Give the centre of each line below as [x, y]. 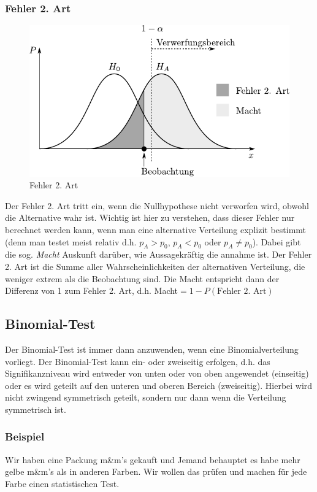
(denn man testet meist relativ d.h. [71, 241]
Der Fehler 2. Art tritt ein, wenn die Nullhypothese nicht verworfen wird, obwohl [157, 205]
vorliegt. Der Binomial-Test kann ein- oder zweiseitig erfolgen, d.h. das [138, 361]
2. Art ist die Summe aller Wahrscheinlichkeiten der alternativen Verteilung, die [155, 266]
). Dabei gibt [277, 241]
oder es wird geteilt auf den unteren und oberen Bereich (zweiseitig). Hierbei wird [159, 385]
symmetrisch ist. [36, 409]
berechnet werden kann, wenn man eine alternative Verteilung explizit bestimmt [156, 229]
